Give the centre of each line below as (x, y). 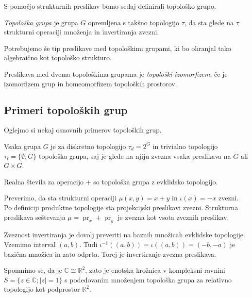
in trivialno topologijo (185, 146)
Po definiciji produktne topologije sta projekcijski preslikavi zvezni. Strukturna (121, 207)
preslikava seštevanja (35, 217)
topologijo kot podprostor (42, 289)
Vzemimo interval (30, 244)
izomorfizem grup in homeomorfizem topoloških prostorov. (91, 83)
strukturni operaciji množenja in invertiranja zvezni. (82, 32)
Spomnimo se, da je (33, 270)
